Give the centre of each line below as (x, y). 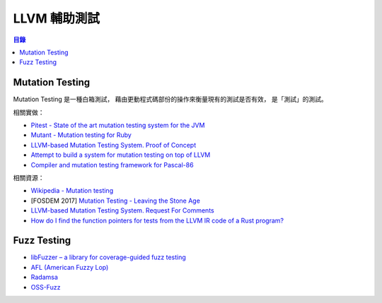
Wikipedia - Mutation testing (72, 191)
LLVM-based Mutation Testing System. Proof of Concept (114, 145)
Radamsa (44, 277)
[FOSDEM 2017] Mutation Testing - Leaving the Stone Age (116, 201)
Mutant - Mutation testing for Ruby (81, 135)
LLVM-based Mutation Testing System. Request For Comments (123, 210)
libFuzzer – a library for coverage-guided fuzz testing (109, 257)
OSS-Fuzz (46, 287)
